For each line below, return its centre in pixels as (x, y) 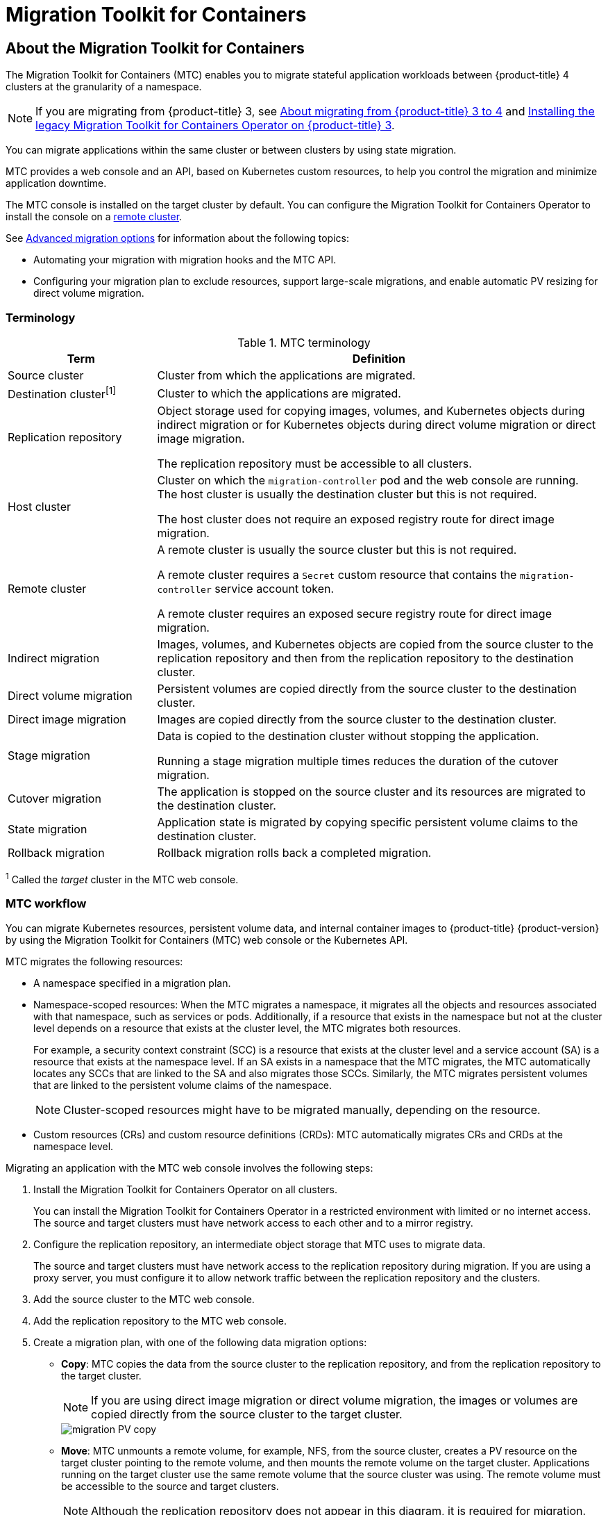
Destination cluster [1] (62, 393)
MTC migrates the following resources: (94, 961)
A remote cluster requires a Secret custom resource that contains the (337, 575)
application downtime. (56, 183)
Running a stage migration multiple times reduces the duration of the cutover (358, 761)
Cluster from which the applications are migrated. (286, 375)
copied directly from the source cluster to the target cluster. (247, 1414)
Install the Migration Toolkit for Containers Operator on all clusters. (186, 1189)
